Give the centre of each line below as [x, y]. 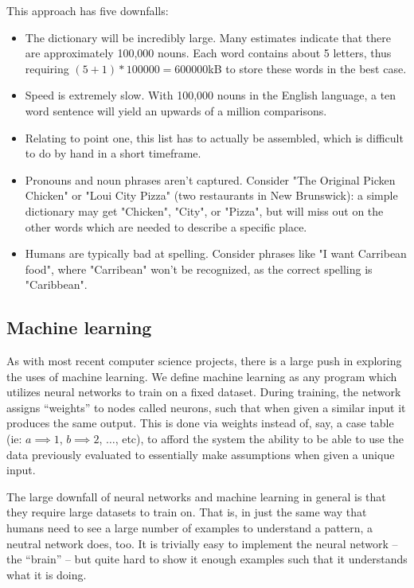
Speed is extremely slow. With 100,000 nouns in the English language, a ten [211, 95]
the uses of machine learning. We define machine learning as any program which [202, 376]
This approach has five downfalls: [88, 10]
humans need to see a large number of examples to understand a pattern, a [190, 528]
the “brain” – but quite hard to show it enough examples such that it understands [207, 559]
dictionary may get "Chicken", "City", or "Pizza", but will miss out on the [204, 210]
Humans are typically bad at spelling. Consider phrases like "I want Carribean [216, 253]
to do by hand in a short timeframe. [113, 153]
